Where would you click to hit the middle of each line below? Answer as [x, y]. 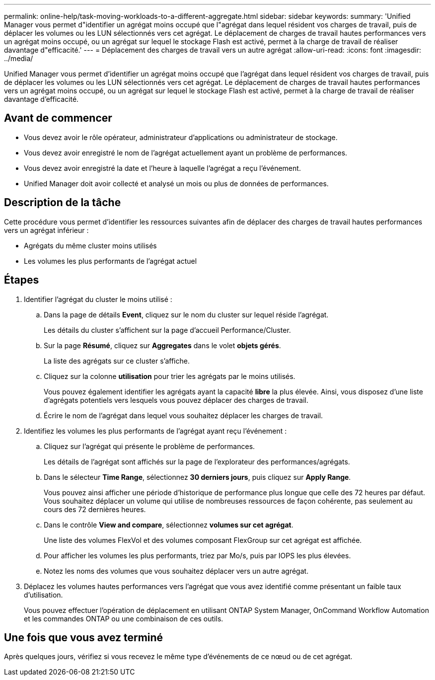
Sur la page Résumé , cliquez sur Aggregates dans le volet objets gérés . [162, 345]
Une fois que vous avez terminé [84, 637]
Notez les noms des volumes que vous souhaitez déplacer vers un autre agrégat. [176, 571]
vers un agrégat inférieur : [46, 230]
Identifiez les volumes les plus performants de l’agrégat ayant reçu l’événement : [155, 431]
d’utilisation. [43, 595]
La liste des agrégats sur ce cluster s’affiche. [117, 361]
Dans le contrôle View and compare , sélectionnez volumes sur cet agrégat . [169, 525]
